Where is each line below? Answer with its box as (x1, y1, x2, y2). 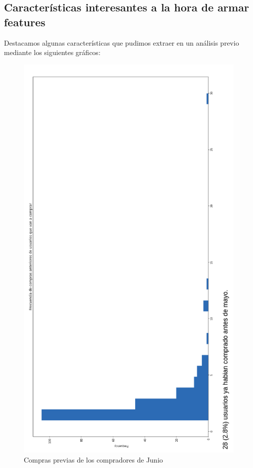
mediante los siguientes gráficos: (4, 47, 101, 58)
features (4, 14, 46, 29)
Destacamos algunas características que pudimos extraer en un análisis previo (4, 37, 239, 48)
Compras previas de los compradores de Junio (24, 455, 163, 465)
